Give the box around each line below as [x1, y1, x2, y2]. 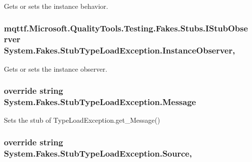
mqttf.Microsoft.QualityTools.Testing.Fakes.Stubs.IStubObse [4, 22, 248, 34]
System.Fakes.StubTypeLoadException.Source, [4, 147, 192, 159]
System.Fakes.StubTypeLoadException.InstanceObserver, [4, 44, 235, 56]
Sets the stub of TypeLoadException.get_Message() [4, 115, 160, 125]
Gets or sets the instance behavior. [4, 1, 108, 11]
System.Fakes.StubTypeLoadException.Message [4, 96, 196, 108]
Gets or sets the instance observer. [4, 63, 107, 74]
